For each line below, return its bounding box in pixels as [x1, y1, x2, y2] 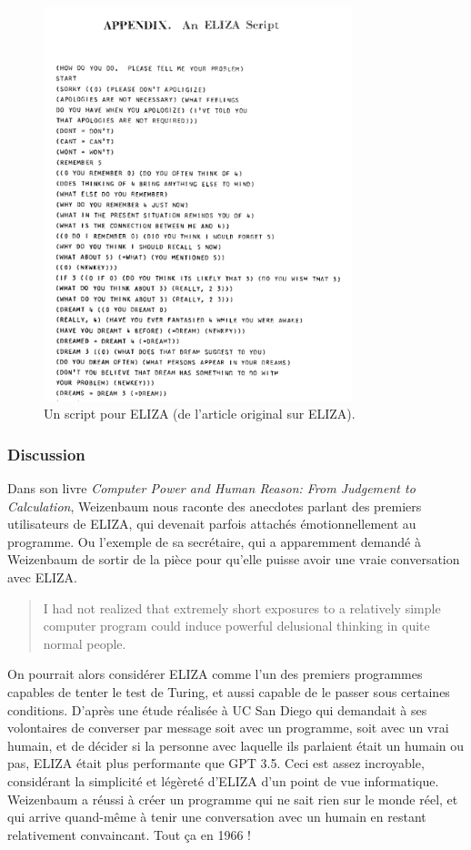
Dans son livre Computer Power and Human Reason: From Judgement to [7, 479, 416, 497]
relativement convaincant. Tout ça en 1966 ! [7, 825, 251, 844]
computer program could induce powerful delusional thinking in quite [43, 616, 430, 635]
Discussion [7, 442, 85, 465]
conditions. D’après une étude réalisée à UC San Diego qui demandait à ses [7, 700, 427, 719]
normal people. [43, 633, 126, 653]
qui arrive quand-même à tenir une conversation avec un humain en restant [7, 807, 426, 826]
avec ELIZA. [7, 567, 77, 586]
